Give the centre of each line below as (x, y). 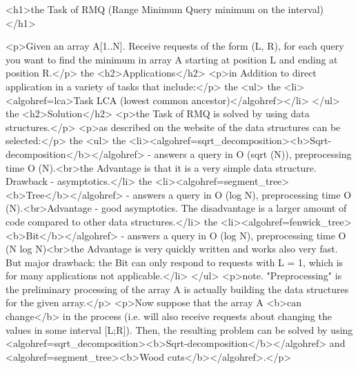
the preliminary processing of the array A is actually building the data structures (177, 289)
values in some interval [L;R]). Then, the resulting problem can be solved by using (179, 329)
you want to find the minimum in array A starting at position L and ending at (172, 59)
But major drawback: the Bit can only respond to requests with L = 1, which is (175, 262)
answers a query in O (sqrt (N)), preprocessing (253, 153)
